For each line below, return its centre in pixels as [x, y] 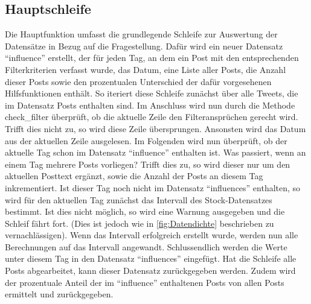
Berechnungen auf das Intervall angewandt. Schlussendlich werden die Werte [146, 246]
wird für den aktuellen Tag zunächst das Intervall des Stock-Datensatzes [139, 199]
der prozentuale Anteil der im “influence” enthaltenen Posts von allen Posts [145, 282]
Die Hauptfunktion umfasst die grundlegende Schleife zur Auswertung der [141, 34]
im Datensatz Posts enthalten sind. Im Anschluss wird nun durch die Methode [150, 105]
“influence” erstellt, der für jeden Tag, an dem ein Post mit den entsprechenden [152, 58]
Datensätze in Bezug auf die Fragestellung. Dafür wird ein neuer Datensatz [144, 46]
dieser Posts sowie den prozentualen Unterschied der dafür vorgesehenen [138, 81]
